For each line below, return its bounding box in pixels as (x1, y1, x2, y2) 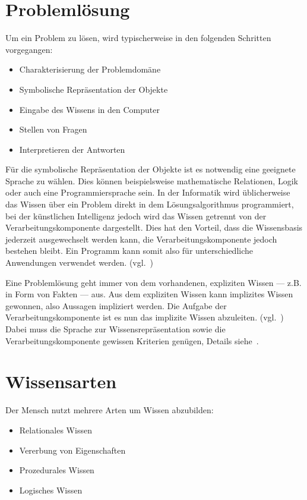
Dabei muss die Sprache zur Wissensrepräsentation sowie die (5, 323, 226, 335)
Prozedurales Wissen (19, 464, 94, 476)
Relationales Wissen (19, 423, 92, 436)
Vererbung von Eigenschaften (19, 444, 126, 456)
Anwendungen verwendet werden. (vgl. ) (5, 256, 153, 269)
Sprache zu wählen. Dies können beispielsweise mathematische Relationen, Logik (5, 174, 298, 187)
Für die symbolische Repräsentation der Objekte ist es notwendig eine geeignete (5, 163, 296, 175)
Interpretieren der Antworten (19, 143, 125, 155)
